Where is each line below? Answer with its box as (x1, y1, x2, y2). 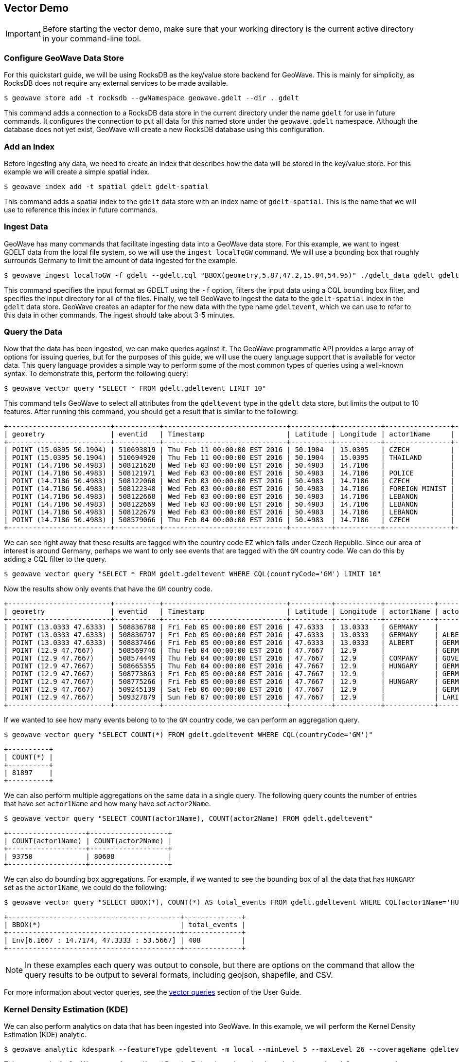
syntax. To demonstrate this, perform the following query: (4, 369, 189, 378)
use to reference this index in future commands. (4, 205, 158, 214)
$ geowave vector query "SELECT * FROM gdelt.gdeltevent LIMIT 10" (4, 384, 266, 393)
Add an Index (4, 141, 54, 152)
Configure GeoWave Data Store (4, 53, 124, 63)
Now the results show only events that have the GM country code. (4, 585, 212, 593)
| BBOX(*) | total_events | (4, 921, 246, 929)
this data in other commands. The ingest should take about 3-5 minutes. (4, 310, 235, 319)
